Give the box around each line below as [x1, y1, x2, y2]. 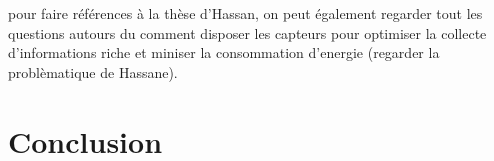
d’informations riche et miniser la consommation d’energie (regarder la [8, 42, 440, 63]
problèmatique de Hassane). [8, 61, 178, 82]
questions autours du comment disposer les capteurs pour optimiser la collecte [8, 22, 487, 43]
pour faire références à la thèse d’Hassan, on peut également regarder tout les [8, 3, 483, 23]
